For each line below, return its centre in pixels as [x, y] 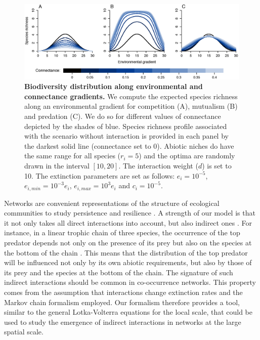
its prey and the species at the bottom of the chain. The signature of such [119, 272]
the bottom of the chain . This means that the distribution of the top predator [126, 252]
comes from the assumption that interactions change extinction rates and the [123, 292]
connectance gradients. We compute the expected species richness [131, 96]
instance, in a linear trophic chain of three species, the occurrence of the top [122, 232]
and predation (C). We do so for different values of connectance [123, 116]
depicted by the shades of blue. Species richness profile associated [126, 126]
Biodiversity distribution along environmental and [114, 86]
